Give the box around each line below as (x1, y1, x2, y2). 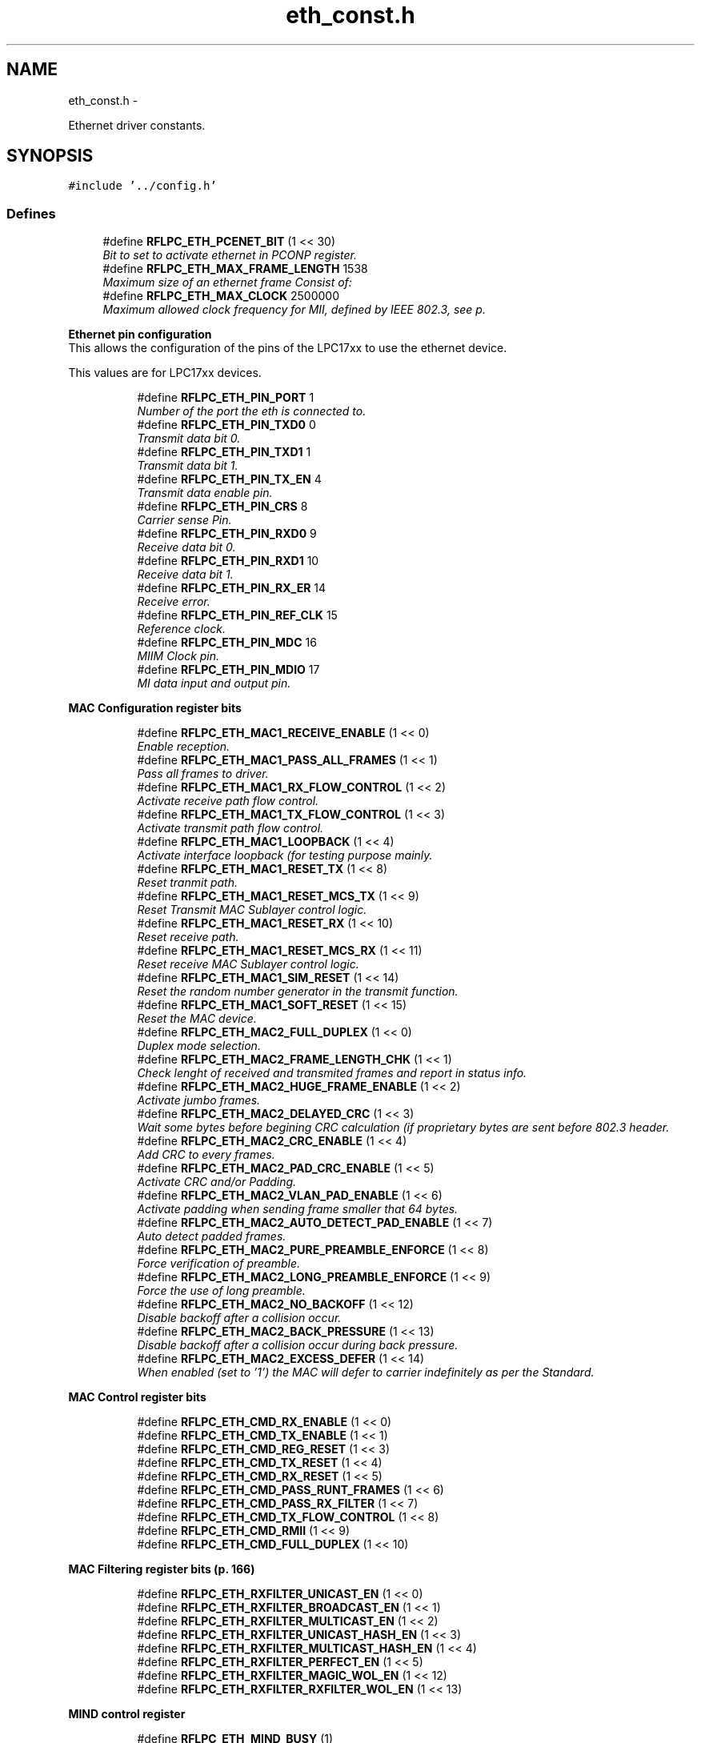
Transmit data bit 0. (137, 431, 241, 446)
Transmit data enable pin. (137, 486, 273, 500)
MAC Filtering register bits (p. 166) (68, 1562, 255, 1577)
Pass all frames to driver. (137, 767, 269, 781)
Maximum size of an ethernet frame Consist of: (102, 275, 352, 290)
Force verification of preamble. (137, 1256, 300, 1271)
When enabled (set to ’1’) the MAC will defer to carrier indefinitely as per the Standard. (137, 1365, 595, 1380)
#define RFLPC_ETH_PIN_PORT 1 (137, 391, 314, 405)
